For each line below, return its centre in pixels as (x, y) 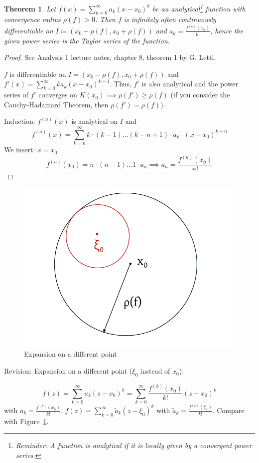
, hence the (227, 30)
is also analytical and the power (190, 84)
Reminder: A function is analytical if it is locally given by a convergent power (134, 445)
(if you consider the (200, 95)
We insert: (20, 150)
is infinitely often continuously (170, 19)
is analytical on (95, 121)
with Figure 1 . (26, 421)
